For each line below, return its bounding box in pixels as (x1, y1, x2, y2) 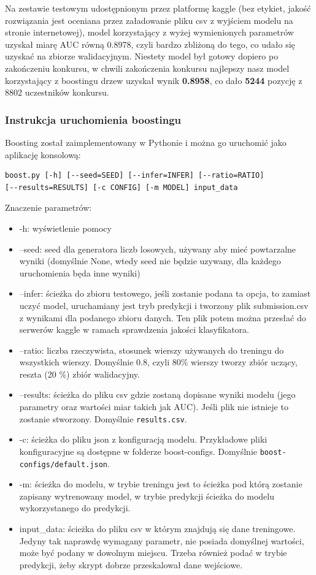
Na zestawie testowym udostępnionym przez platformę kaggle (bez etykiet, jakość (5, 2, 311, 14)
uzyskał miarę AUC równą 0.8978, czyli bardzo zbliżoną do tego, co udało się (5, 37, 295, 50)
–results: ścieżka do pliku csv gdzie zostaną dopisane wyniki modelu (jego (19, 388, 296, 401)
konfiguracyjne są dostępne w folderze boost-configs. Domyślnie (19, 444, 258, 457)
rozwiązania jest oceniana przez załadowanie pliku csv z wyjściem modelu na (5, 13, 293, 26)
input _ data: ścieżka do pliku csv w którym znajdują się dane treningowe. (19, 522, 296, 535)
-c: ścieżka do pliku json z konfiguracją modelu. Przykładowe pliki (19, 433, 268, 446)
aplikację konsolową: (5, 148, 81, 161)
